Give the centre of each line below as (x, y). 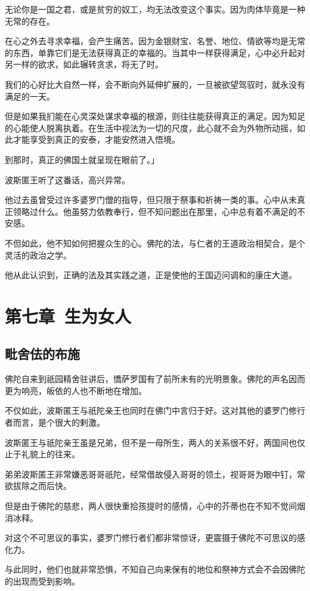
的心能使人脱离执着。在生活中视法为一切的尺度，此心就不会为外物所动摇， (151, 127)
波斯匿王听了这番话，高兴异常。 (67, 179)
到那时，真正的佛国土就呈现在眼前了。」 (82, 159)
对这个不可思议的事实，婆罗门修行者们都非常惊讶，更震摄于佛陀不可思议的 (151, 538)
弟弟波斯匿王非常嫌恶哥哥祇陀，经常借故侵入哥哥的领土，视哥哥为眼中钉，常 (155, 474)
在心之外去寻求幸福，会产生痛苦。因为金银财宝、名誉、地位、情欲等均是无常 (155, 41)
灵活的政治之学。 (38, 255)
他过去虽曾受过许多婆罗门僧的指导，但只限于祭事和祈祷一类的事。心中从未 (151, 200)
